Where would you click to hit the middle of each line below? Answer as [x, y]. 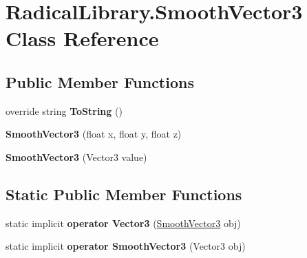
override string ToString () [64, 110]
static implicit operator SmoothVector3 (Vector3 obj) [126, 246]
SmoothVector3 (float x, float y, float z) [94, 134]
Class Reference [82, 38]
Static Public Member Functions [124, 194]
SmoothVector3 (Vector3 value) [76, 157]
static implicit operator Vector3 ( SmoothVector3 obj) [123, 223]
